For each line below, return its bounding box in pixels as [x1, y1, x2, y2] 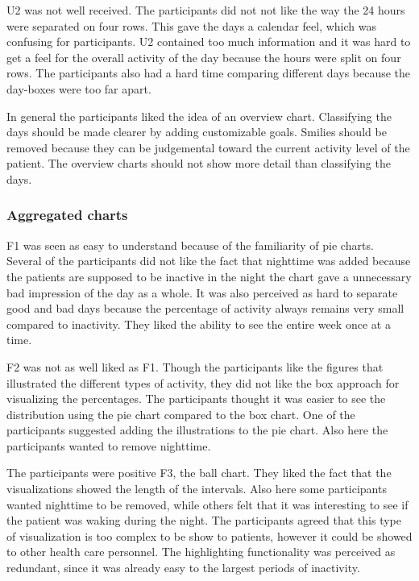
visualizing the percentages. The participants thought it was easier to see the [6, 390, 386, 407]
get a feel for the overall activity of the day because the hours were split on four [6, 48, 401, 65]
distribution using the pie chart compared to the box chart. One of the [6, 405, 355, 422]
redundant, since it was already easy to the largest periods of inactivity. [6, 559, 360, 576]
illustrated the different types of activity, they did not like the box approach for [6, 374, 400, 391]
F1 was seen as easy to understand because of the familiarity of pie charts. [6, 236, 374, 253]
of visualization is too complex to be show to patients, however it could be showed [6, 527, 413, 544]
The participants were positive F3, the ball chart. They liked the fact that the [6, 464, 392, 481]
